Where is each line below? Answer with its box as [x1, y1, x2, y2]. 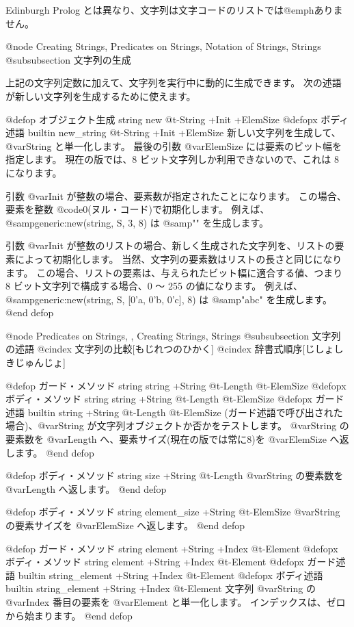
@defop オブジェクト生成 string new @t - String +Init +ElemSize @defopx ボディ [5, 112, 349, 126]
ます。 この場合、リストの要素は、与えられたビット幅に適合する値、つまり [5, 265, 343, 279]
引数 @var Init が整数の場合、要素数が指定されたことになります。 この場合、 [5, 188, 346, 203]
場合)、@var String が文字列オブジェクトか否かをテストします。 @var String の [5, 418, 349, 433]
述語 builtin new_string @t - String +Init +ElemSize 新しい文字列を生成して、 [5, 125, 341, 140]
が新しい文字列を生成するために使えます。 [5, 88, 196, 103]
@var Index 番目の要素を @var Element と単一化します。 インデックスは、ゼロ [5, 594, 346, 609]
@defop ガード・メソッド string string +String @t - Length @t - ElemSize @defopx [5, 378, 346, 392]
